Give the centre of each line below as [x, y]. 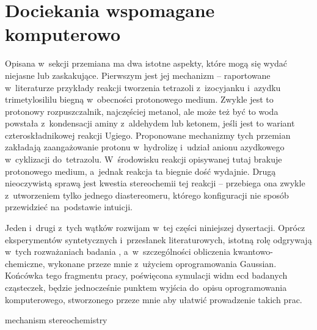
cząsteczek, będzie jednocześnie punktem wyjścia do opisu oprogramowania [146, 287]
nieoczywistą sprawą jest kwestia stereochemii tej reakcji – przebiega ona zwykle [155, 183]
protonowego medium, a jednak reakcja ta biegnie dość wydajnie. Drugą [140, 171]
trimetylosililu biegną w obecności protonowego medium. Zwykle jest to [139, 99]
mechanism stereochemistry [56, 320]
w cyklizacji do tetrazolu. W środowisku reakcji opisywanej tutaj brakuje [144, 159]
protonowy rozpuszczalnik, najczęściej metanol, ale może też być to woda [142, 111]
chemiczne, [25, 263]
